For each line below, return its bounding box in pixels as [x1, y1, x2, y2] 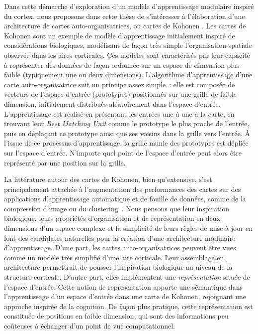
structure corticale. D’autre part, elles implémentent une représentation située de [4, 272, 250, 282]
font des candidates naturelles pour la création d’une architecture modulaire [4, 232, 236, 243]
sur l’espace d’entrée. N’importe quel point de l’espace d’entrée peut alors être [4, 147, 242, 158]
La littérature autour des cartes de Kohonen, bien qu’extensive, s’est [4, 174, 212, 184]
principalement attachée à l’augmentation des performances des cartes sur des [4, 183, 241, 194]
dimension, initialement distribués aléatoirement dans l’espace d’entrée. [4, 98, 221, 109]
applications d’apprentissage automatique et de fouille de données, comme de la [4, 193, 246, 204]
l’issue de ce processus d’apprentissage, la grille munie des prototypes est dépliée [4, 138, 249, 148]
